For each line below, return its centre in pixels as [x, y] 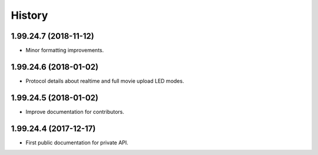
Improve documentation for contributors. [75, 112]
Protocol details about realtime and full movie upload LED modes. [105, 81]
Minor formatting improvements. [65, 50]
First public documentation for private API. [77, 142]
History [29, 15]
